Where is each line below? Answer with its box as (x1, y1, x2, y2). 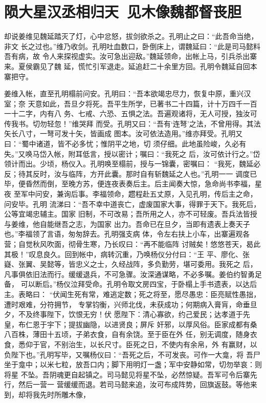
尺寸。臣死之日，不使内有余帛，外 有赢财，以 (104, 338, 257, 349)
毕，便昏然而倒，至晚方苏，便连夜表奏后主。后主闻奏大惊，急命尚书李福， (4, 178, 255, 189)
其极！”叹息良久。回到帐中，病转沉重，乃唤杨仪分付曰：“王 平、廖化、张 (4, 248, 250, 259)
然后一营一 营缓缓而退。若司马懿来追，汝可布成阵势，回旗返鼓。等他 (18, 379, 250, 390)
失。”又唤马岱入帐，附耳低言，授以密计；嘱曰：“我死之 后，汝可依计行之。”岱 (4, 148, 260, 159)
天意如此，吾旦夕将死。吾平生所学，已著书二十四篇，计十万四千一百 (28, 98, 257, 109)
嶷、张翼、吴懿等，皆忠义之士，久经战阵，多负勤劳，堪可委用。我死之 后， (4, 259, 257, 269)
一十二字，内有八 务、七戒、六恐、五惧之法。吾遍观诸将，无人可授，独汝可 (4, 108, 257, 119)
